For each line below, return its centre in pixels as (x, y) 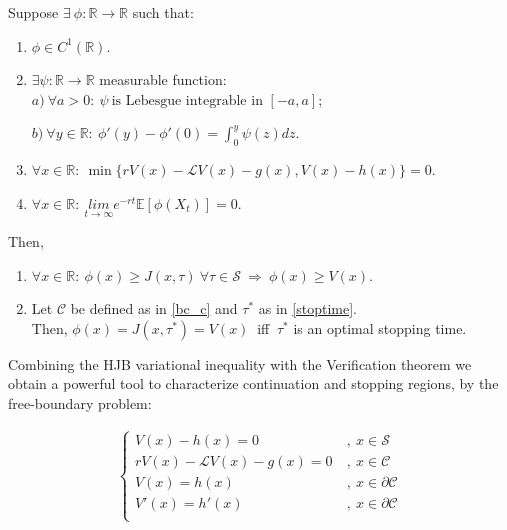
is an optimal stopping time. (380, 327)
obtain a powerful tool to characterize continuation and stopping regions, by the (253, 383)
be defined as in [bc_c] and (154, 308)
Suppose (33, 12)
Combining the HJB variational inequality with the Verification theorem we (240, 363)
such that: (163, 12)
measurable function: (163, 79)
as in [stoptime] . (307, 308)
